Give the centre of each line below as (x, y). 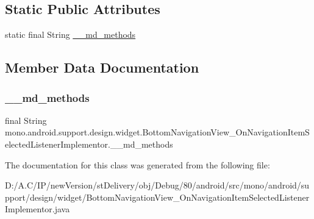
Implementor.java (37, 209)
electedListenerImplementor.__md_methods (89, 144)
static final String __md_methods (70, 34)
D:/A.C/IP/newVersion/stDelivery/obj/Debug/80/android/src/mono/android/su (157, 185)
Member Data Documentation (102, 67)
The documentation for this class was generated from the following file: (137, 164)
